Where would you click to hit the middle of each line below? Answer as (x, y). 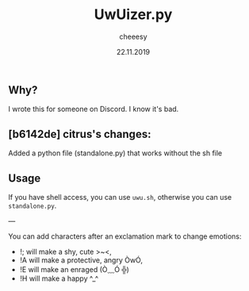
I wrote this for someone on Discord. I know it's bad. (94, 109)
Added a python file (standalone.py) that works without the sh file (115, 153)
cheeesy (133, 36)
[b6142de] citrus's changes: (80, 134)
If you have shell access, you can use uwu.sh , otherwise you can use (120, 197)
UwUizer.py (133, 15)
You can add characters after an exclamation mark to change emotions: (125, 236)
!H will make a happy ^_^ (59, 278)
